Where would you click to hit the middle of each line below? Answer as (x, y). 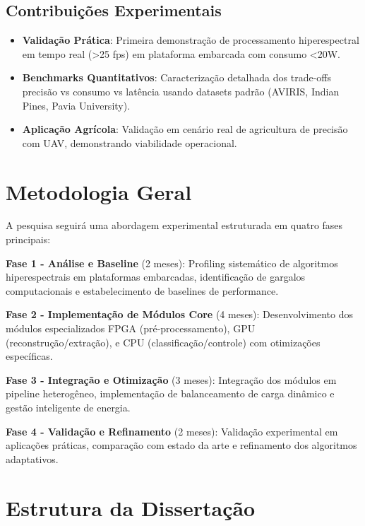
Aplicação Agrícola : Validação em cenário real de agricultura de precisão (185, 129)
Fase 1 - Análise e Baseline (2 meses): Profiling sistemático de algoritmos (172, 263)
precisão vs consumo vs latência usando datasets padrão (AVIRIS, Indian (181, 91)
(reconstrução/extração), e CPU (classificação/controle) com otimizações (163, 342)
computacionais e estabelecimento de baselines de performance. (142, 290)
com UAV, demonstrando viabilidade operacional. (130, 142)
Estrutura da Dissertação (131, 507)
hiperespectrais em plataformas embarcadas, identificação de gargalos (156, 277)
